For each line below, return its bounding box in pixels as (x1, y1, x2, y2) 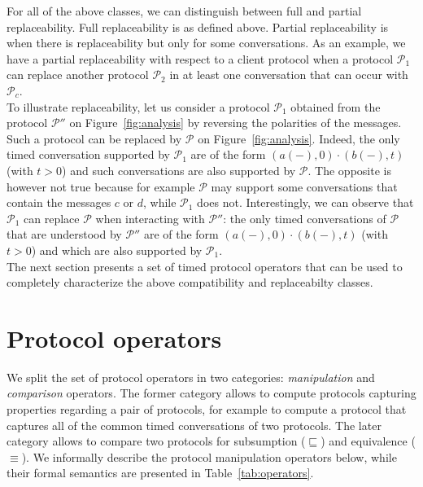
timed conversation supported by (7, 146, 170, 163)
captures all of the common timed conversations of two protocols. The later (7, 416, 382, 433)
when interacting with (95, 209, 205, 226)
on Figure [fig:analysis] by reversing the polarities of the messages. (69, 114, 402, 131)
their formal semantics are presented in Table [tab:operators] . (7, 464, 314, 481)
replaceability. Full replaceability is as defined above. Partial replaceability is (7, 18, 389, 35)
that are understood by (7, 226, 122, 243)
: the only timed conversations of (223, 209, 386, 226)
